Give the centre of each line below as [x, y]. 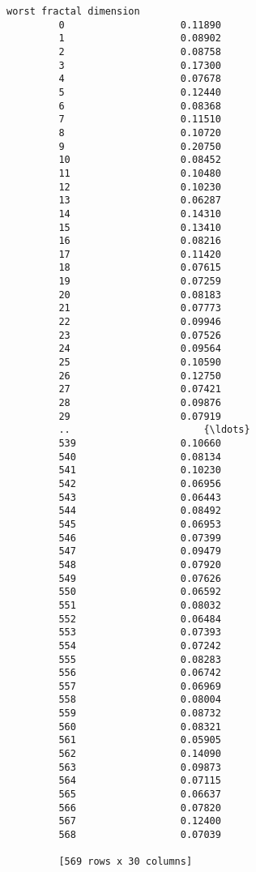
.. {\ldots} [154, 430]
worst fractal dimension [73, 11]
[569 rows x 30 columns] [126, 862]
